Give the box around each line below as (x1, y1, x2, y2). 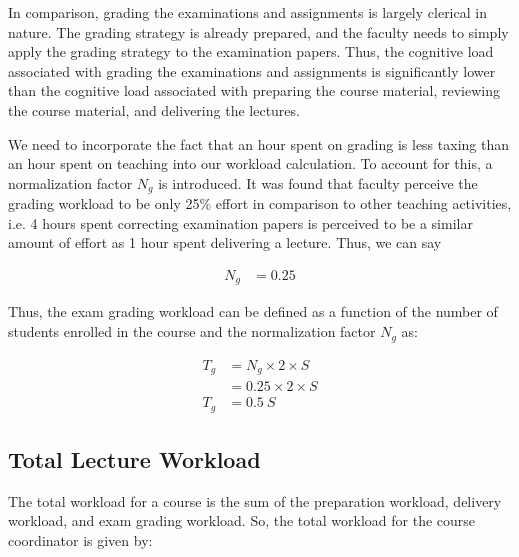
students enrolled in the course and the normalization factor (8, 321, 376, 342)
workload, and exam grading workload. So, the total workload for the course (8, 510, 476, 531)
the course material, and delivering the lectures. (8, 99, 300, 120)
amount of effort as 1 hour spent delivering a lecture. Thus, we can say (8, 232, 442, 253)
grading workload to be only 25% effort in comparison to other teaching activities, (8, 193, 512, 214)
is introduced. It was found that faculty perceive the (158, 172, 478, 193)
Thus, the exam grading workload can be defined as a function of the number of (8, 301, 498, 322)
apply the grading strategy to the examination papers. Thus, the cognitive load (8, 41, 494, 62)
